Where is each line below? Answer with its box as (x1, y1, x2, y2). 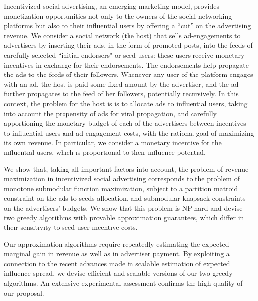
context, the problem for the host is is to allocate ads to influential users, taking (4, 98, 248, 108)
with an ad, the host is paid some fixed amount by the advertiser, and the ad (4, 78, 239, 89)
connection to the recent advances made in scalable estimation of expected (4, 258, 230, 268)
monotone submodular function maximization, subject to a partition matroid (4, 183, 238, 193)
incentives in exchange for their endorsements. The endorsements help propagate (4, 59, 249, 70)
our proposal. (4, 287, 44, 298)
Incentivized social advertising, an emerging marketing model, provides (4, 1, 219, 11)
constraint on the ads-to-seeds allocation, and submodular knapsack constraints (4, 193, 246, 203)
